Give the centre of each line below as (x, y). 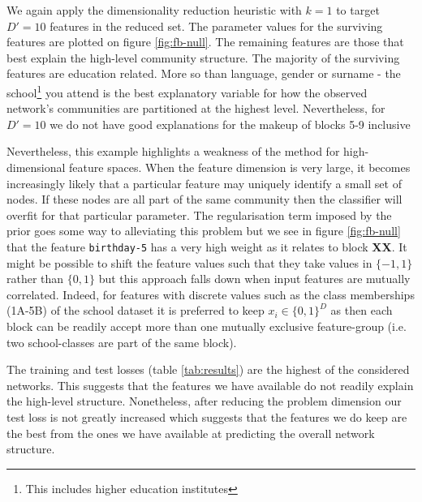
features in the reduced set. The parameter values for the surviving (216, 26)
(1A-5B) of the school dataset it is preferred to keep (136, 310)
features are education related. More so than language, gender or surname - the (204, 73)
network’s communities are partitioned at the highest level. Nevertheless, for (196, 108)
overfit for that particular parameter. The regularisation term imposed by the (199, 215)
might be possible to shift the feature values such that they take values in (189, 262)
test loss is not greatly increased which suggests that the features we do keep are (207, 416)
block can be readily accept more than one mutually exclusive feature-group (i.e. (207, 326)
